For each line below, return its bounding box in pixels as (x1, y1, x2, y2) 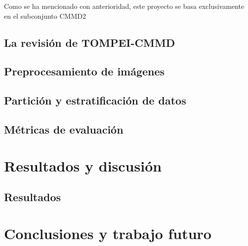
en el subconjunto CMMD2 (4, 10, 86, 21)
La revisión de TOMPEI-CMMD (4, 35, 175, 50)
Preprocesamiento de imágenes (4, 64, 165, 79)
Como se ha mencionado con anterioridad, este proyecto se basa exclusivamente (4, 1, 245, 11)
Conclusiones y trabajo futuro (4, 223, 211, 243)
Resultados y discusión (4, 155, 162, 176)
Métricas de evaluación (4, 121, 124, 137)
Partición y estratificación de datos (4, 93, 186, 108)
